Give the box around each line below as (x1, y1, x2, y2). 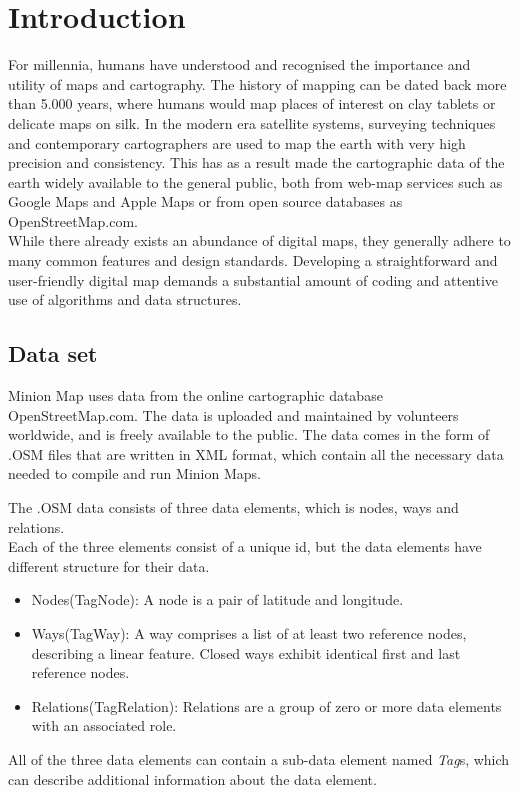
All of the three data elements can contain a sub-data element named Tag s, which (8, 748, 510, 769)
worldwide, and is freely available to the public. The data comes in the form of (8, 424, 490, 445)
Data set (8, 338, 98, 369)
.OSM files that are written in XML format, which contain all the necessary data (8, 443, 504, 464)
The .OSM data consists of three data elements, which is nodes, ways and (8, 497, 459, 518)
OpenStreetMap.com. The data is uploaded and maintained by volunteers (8, 404, 459, 425)
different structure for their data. (8, 555, 210, 576)
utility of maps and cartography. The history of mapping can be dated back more (8, 73, 507, 94)
